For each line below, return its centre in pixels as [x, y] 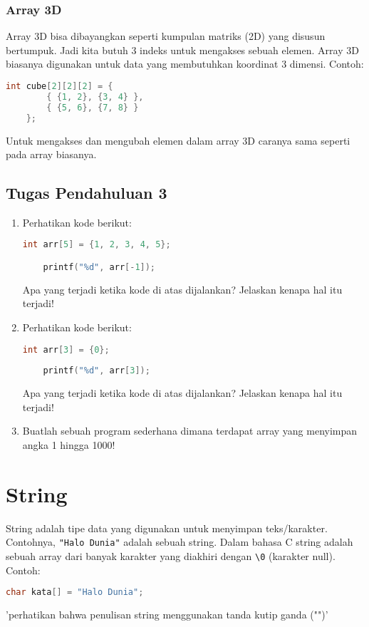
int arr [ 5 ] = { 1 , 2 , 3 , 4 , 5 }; [97, 245]
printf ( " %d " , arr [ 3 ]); [97, 371]
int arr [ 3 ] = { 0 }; [66, 349]
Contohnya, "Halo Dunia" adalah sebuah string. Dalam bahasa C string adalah [180, 542]
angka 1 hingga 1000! [69, 445]
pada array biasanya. [51, 154]
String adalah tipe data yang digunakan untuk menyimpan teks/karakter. [167, 528]
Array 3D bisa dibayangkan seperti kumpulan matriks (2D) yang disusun [166, 36]
